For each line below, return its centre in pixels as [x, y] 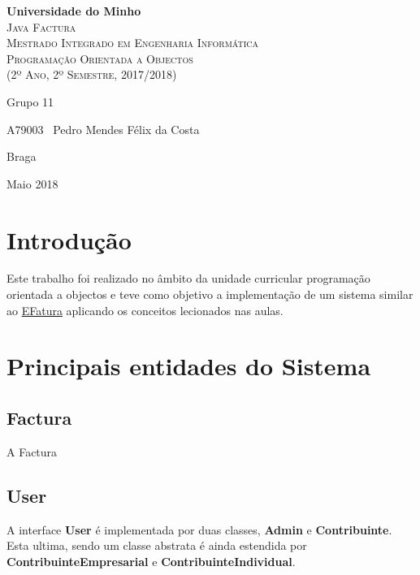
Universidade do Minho [74, 11]
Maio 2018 [32, 183]
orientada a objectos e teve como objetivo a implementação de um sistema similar [210, 294]
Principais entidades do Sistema [189, 366]
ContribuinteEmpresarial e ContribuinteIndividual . [151, 561]
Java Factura [41, 26]
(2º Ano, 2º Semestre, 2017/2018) [92, 74]
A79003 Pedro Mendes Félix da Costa [103, 129]
